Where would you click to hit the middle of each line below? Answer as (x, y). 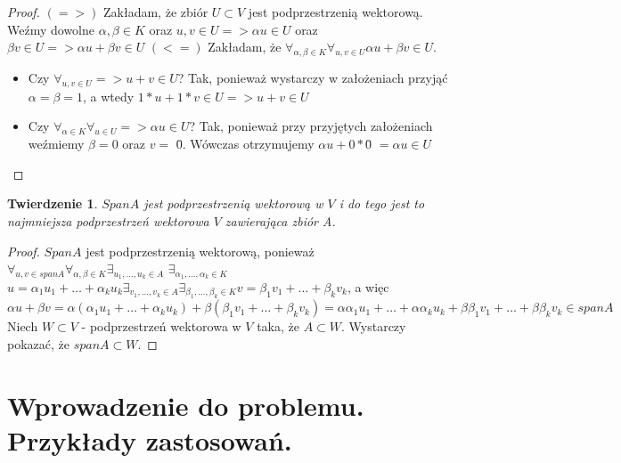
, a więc (368, 287)
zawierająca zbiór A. (280, 220)
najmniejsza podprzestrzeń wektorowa (108, 220)
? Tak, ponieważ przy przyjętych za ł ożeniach (311, 126)
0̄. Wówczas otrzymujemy (245, 144)
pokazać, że (38, 344)
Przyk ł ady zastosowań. (150, 439)
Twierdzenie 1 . (53, 203)
